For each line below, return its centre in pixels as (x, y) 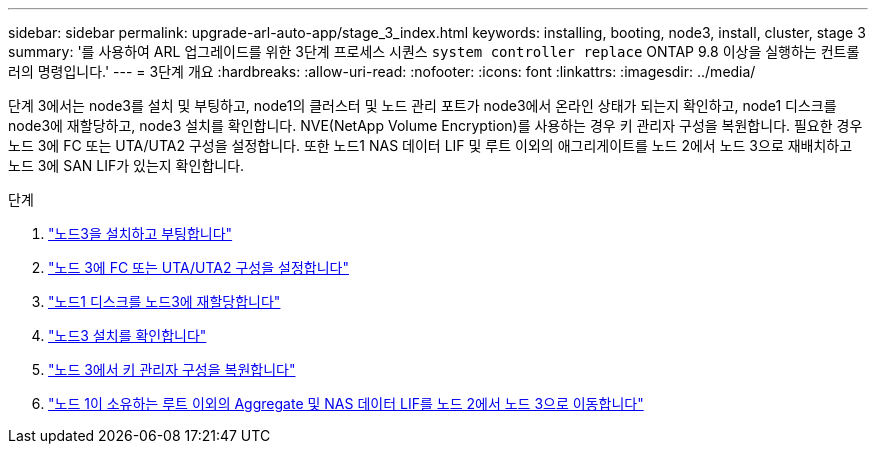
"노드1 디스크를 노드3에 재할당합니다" (164, 301)
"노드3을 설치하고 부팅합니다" (140, 233)
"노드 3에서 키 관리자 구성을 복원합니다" (172, 369)
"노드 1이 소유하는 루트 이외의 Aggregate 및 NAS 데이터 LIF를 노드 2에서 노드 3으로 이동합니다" (346, 403)
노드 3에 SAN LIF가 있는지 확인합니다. (126, 165)
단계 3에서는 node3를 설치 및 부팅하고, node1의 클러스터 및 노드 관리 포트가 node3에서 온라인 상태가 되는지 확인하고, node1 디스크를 (422, 105)
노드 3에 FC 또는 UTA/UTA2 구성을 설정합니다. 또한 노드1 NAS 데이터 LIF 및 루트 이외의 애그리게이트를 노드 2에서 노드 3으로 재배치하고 (430, 145)
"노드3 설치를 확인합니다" (127, 335)
